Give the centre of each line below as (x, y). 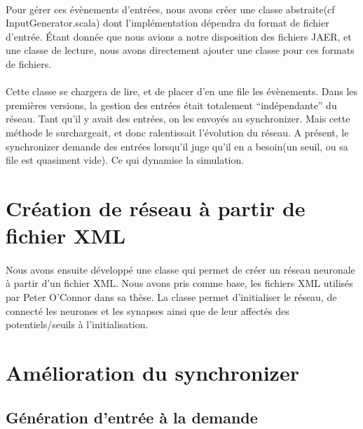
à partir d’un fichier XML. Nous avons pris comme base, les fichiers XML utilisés (179, 283)
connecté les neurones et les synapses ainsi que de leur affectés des (148, 310)
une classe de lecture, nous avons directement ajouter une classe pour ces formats (180, 50)
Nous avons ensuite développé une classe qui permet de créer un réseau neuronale (180, 269)
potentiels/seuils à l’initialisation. (77, 324)
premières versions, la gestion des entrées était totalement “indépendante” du (171, 105)
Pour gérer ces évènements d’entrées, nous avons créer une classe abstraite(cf (170, 9)
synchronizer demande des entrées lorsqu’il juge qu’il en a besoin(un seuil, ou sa (177, 146)
